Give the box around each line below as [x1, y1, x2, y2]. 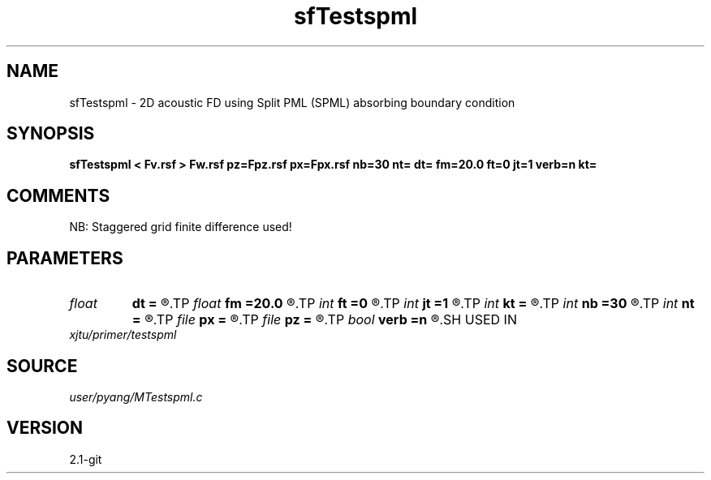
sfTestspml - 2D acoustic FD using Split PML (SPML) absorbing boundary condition [69, 95, 515, 109]
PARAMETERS [6, 247, 123, 268]
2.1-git [69, 452, 102, 466]
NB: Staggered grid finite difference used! [69, 220, 292, 234]
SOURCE [6, 355, 78, 376]
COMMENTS [6, 185, 110, 206]
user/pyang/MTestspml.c [69, 389, 203, 404]
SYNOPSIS [6, 123, 95, 144]
